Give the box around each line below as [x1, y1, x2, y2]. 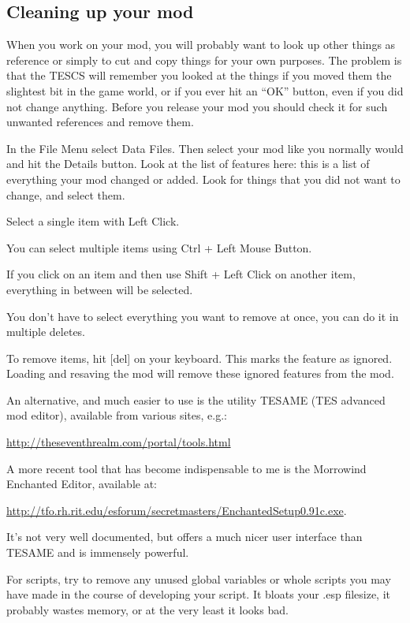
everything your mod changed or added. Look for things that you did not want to [6, 170, 401, 187]
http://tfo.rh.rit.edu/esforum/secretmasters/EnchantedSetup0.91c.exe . [6, 502, 347, 518]
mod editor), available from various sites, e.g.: [6, 407, 227, 423]
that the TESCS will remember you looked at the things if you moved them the [6, 67, 392, 84]
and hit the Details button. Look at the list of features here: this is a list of [6, 155, 370, 172]
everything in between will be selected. [6, 281, 193, 297]
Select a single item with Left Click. [6, 213, 180, 229]
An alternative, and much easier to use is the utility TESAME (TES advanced [6, 391, 386, 408]
